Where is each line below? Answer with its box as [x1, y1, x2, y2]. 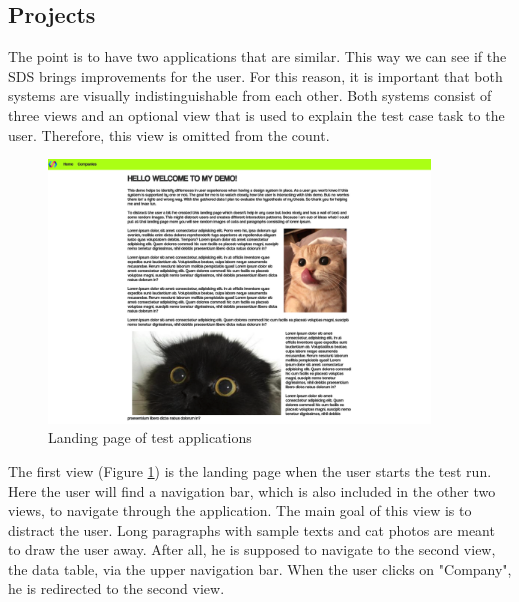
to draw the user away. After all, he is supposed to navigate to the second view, [8, 539, 496, 560]
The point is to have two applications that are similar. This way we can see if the [8, 46, 507, 67]
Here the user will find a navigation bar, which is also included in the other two [8, 480, 496, 501]
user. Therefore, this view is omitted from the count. [8, 124, 330, 145]
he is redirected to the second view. [8, 578, 225, 599]
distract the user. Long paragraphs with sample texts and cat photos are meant [8, 519, 495, 540]
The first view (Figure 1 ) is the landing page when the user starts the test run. [8, 460, 492, 481]
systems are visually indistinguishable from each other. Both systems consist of [8, 85, 492, 106]
